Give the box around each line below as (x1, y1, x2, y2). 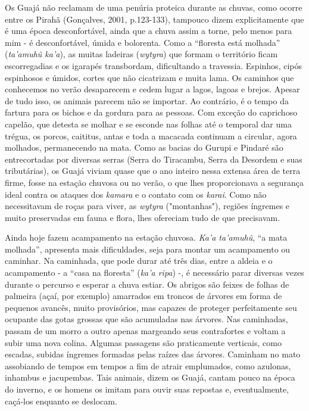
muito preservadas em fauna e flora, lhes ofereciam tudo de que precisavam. (5, 211, 280, 223)
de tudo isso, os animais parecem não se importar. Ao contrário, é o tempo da (5, 94, 289, 107)
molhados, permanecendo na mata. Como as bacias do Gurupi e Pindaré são (5, 141, 283, 154)
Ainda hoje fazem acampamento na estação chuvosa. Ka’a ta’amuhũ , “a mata (5, 231, 288, 244)
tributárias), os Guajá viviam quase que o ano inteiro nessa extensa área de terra (5, 164, 301, 177)
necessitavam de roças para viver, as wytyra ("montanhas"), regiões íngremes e (5, 200, 290, 212)
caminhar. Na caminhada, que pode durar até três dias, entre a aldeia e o (5, 254, 273, 267)
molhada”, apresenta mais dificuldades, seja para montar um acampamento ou (5, 242, 291, 255)
